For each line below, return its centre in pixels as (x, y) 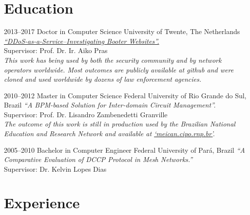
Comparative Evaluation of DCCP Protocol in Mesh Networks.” (98, 159)
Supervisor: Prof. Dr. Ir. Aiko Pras (56, 50)
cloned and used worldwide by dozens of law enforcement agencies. (103, 79)
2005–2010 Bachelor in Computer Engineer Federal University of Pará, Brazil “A (125, 150)
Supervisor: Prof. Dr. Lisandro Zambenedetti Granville (86, 114)
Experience (42, 202)
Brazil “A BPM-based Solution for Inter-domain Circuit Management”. (110, 105)
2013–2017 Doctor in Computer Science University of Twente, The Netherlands (122, 31)
